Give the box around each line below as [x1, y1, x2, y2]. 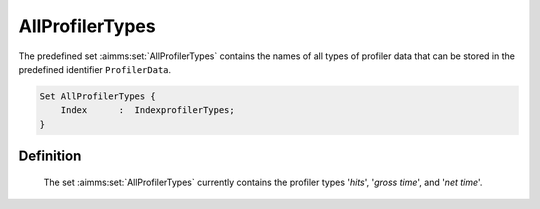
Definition [18, 148, 82, 165]
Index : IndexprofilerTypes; [60, 105, 235, 116]
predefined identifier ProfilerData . [18, 63, 172, 75]
